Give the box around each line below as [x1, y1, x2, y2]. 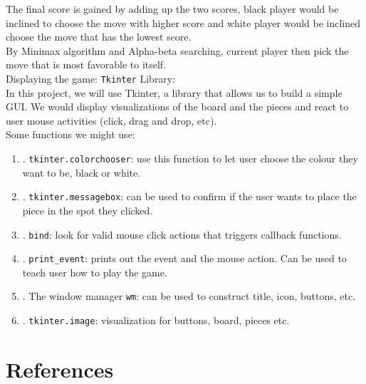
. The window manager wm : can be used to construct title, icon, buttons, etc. [22, 289, 356, 303]
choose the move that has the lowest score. [6, 29, 192, 44]
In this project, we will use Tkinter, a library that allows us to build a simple [6, 85, 343, 100]
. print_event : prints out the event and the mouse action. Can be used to [22, 251, 347, 266]
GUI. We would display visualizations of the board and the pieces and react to [6, 99, 349, 114]
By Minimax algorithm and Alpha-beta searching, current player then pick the [6, 43, 349, 58]
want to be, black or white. [22, 165, 141, 180]
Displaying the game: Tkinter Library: [6, 71, 176, 85]
